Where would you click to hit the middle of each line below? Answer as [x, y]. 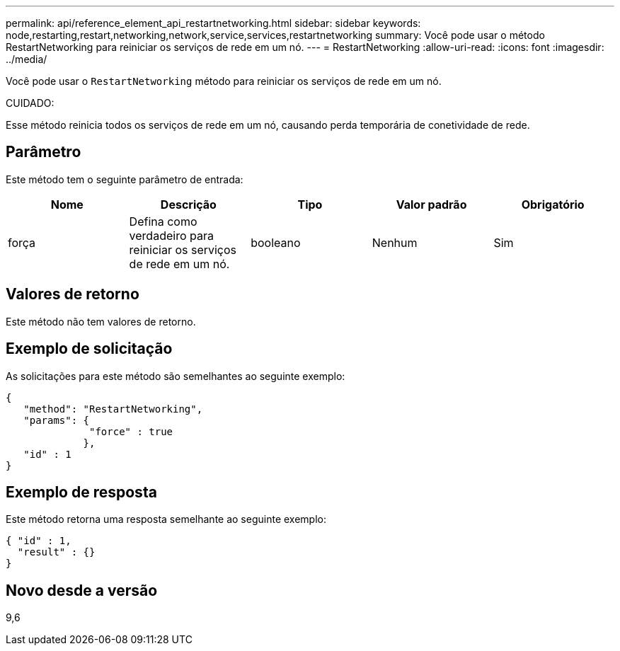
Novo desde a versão [82, 590]
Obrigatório [553, 204]
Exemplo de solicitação [89, 349]
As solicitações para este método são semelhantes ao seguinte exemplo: [176, 376]
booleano [276, 242]
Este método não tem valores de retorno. [101, 321]
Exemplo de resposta [81, 492]
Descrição [188, 204]
